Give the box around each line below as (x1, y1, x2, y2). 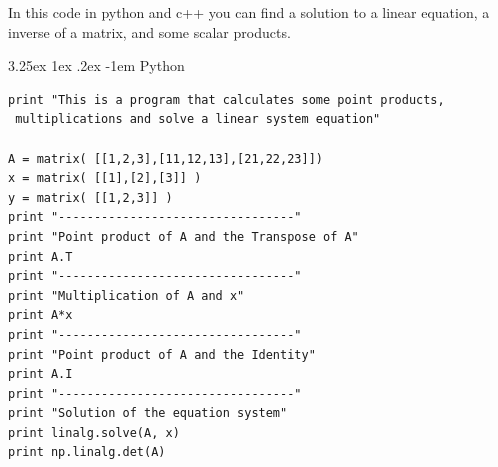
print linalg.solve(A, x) (8, 425, 180, 440)
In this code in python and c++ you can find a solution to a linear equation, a (8, 2, 490, 22)
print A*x (8, 308, 73, 323)
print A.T (8, 249, 73, 264)
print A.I (8, 367, 73, 382)
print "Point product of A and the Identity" (8, 347, 316, 362)
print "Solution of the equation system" (8, 406, 288, 421)
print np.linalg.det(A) (8, 445, 166, 460)
